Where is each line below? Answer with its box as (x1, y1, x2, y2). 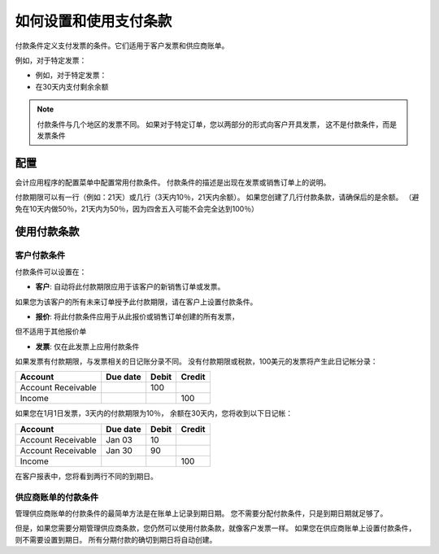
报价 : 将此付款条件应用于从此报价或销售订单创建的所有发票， (35, 312, 239, 321)
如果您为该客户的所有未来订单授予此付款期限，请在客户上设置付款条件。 (15, 297, 258, 307)
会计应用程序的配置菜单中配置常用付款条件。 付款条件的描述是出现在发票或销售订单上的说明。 (15, 177, 331, 187)
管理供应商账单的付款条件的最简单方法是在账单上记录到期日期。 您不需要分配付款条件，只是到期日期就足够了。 (15, 508, 388, 518)
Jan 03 (106, 434, 133, 445)
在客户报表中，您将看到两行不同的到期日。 (15, 471, 158, 481)
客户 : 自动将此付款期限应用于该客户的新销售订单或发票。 (35, 281, 225, 292)
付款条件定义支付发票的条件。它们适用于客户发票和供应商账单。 (15, 41, 229, 50)
